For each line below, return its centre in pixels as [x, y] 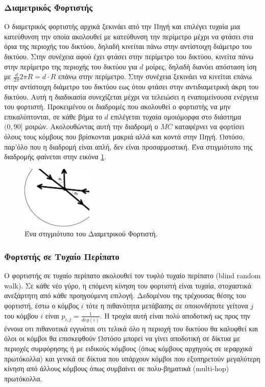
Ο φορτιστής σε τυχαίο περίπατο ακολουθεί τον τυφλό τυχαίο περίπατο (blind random [132, 275]
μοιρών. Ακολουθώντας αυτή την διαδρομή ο [92, 126]
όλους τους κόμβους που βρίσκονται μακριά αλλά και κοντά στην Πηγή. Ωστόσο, [124, 136]
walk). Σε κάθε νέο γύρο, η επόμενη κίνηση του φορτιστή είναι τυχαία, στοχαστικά [128, 285]
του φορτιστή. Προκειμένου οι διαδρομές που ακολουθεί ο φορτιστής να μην [117, 106]
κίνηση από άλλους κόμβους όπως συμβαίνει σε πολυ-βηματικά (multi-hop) [117, 368]
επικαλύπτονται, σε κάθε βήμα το [53, 116]
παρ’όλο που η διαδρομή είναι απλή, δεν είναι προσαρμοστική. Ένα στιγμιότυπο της [128, 146]
